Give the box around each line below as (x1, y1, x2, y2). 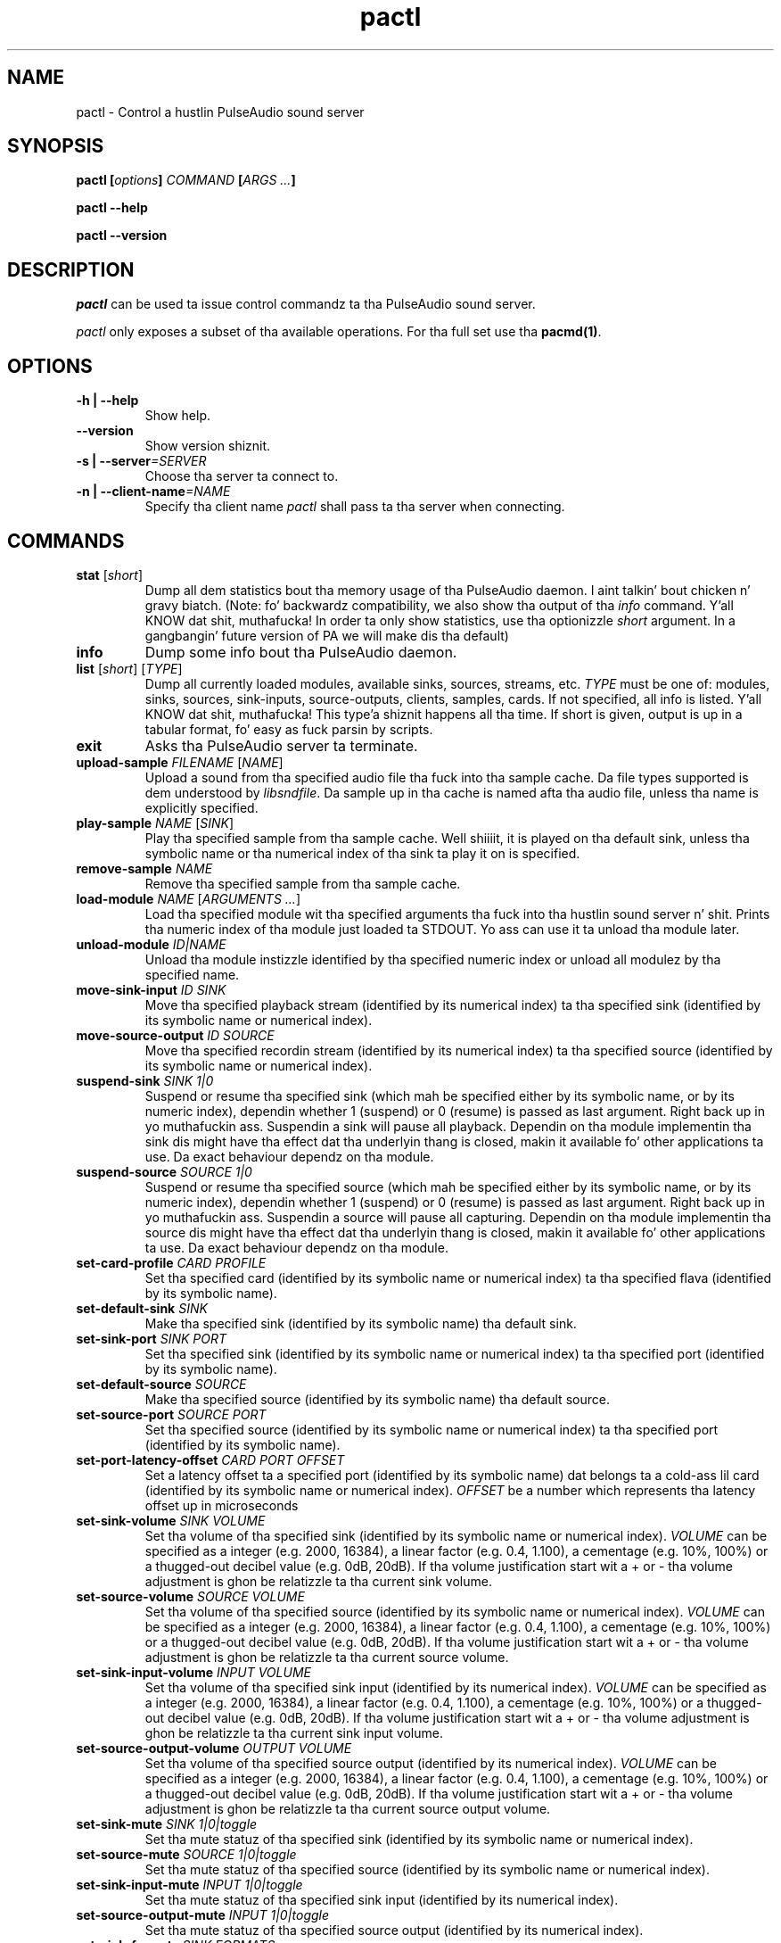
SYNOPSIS (7, 135, 104, 158)
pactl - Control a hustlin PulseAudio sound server (76, 103, 365, 120)
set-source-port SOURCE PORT (76, 1406, 267, 1422)
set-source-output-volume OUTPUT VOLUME (76, 1740, 352, 1756)
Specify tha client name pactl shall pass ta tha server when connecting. (144, 499, 565, 515)
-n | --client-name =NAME (76, 484, 231, 500)
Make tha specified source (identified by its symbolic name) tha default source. (144, 1391, 610, 1407)
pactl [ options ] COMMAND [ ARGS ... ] (76, 172, 296, 188)
